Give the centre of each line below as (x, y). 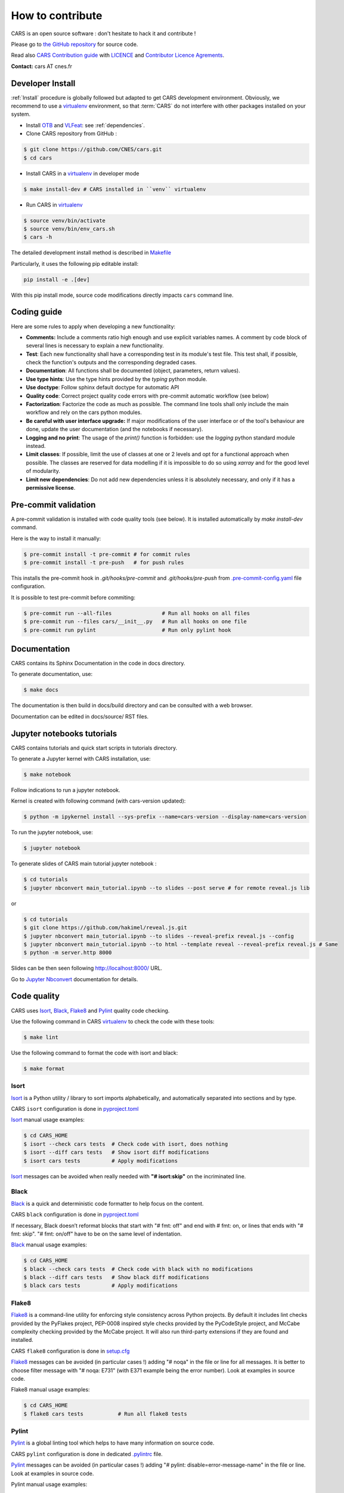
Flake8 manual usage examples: (50, 1390)
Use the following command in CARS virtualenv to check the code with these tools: (113, 1021)
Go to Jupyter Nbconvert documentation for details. (75, 979)
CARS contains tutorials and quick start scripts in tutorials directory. (94, 748)
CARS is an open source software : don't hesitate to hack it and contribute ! (103, 33)
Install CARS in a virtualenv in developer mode (83, 173)
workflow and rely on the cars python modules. (84, 413)
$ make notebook (47, 775)
